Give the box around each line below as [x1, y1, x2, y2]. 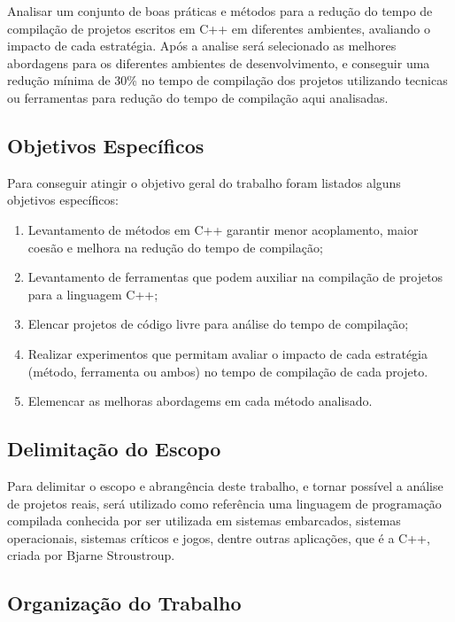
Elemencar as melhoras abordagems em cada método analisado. [27, 392, 373, 410]
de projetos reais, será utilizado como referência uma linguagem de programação [7, 494, 442, 512]
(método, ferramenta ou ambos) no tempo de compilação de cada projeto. [27, 362, 428, 380]
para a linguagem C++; [27, 284, 158, 303]
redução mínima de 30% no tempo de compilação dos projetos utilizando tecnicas [7, 71, 448, 89]
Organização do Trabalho [7, 589, 242, 617]
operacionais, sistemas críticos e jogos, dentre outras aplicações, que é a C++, [7, 528, 430, 547]
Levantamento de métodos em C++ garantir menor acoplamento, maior [27, 220, 419, 238]
